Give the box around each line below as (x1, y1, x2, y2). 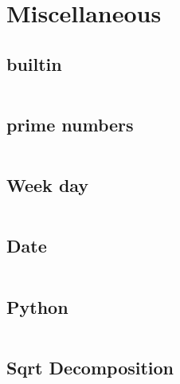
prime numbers (6, 112, 134, 136)
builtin (6, 51, 62, 76)
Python (6, 294, 68, 319)
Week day (6, 173, 89, 198)
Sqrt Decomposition (6, 355, 174, 379)
